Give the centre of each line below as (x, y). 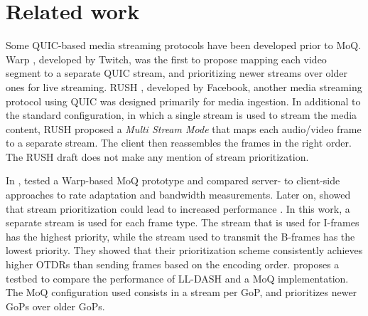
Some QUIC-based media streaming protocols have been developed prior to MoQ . (184, 45)
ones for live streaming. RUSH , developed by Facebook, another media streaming (184, 86)
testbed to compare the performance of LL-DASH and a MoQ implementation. (177, 278)
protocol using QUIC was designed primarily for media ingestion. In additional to (183, 101)
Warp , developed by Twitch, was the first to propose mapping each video (166, 59)
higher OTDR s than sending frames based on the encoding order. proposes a (173, 264)
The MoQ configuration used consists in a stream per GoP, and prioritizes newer (182, 292)
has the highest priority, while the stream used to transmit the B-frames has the (180, 236)
